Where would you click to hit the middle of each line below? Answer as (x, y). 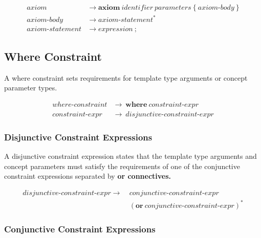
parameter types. (31, 88)
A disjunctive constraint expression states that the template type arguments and (130, 156)
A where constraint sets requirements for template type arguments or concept (126, 77)
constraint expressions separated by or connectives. (88, 176)
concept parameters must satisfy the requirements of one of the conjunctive (122, 166)
